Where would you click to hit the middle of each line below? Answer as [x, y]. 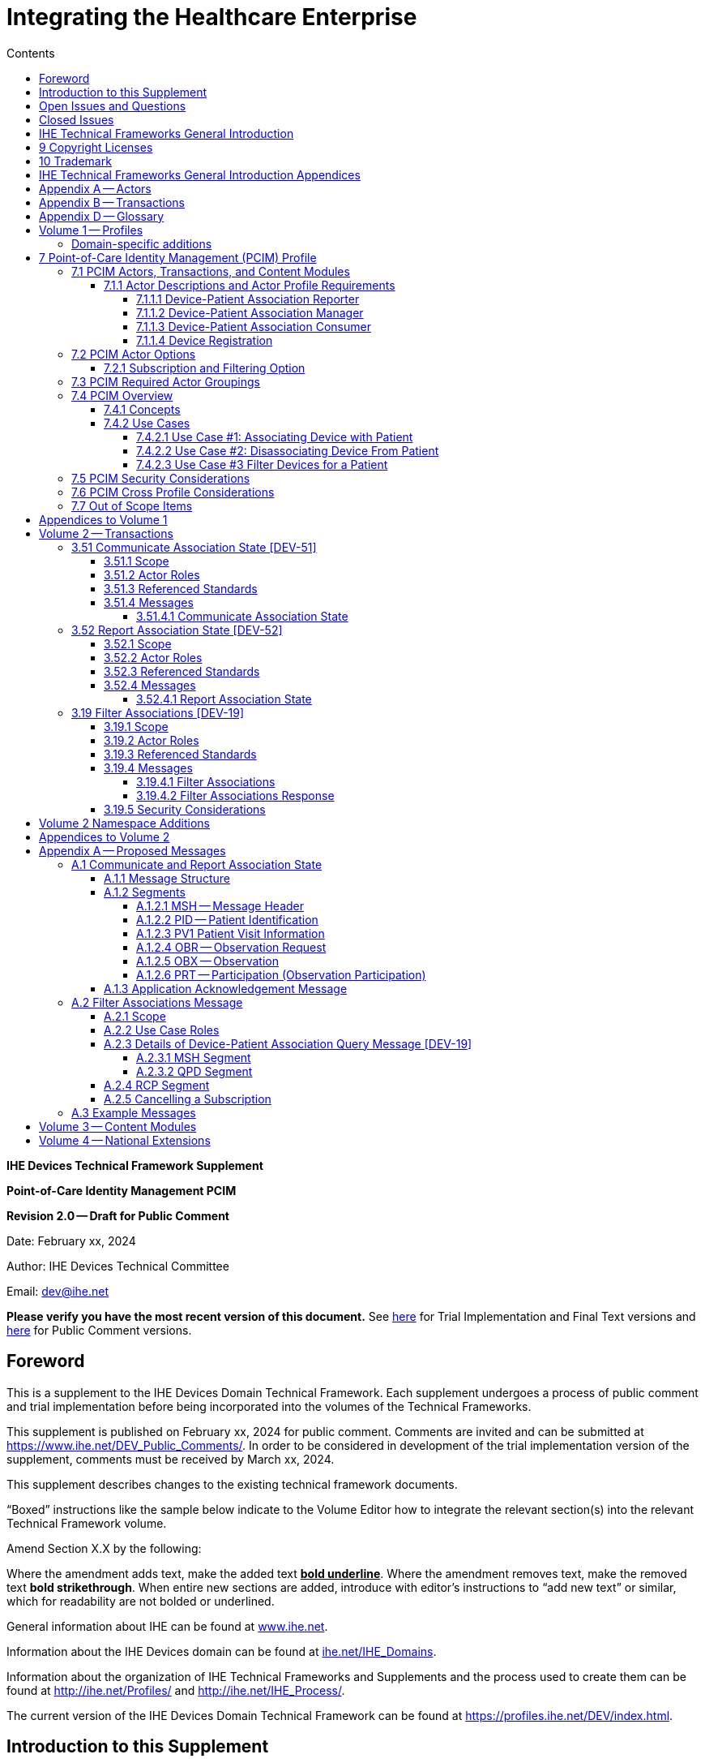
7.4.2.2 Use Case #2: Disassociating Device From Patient [288, 450]
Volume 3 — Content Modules [118, 1126]
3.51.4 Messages [149, 602]
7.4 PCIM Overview [122, 395]
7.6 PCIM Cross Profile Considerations [173, 492]
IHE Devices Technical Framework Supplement [135, 1165]
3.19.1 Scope [136, 726]
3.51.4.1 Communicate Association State [242, 616]
